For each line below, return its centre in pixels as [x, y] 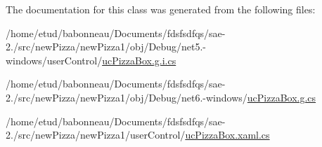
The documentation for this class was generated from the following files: [161, 9]
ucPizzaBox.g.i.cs [139, 60]
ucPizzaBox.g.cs [282, 97]
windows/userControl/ [54, 60]
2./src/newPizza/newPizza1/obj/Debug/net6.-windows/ [127, 97]
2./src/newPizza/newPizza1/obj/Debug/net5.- [106, 47]
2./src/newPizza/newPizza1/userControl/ [96, 135]
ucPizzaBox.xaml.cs [227, 135]
